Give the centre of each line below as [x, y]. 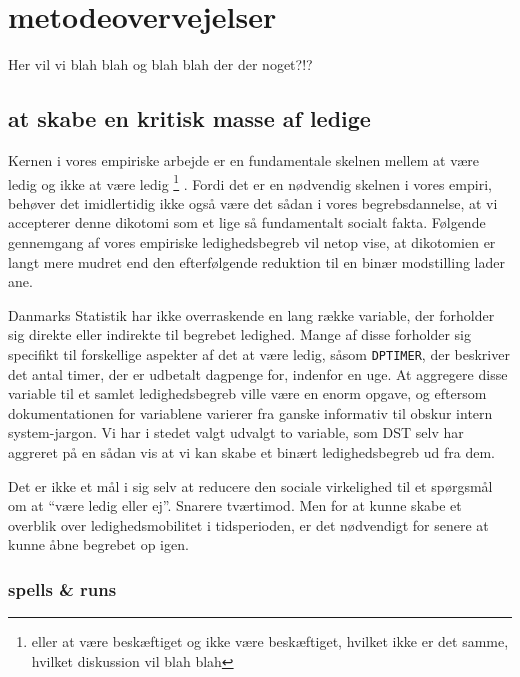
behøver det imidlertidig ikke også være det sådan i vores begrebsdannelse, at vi [253, 202]
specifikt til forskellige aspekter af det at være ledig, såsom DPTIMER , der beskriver [259, 353]
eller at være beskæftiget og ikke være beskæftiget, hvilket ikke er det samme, [270, 641]
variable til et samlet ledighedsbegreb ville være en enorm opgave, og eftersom [247, 393]
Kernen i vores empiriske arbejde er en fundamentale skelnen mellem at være [243, 159]
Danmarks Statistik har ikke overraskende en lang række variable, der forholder [251, 314]
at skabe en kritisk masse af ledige [189, 118]
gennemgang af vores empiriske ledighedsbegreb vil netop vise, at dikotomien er [252, 241]
